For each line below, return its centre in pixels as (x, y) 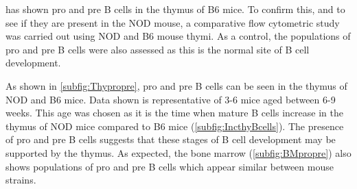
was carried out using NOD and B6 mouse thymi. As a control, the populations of (178, 36)
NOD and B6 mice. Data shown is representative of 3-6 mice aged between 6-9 (171, 99)
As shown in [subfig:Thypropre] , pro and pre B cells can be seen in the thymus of (176, 85)
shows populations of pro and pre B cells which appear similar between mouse (170, 166)
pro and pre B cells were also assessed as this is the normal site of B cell (158, 49)
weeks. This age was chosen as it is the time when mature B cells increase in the (174, 113)
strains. (21, 180)
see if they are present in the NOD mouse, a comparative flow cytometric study (173, 22)
